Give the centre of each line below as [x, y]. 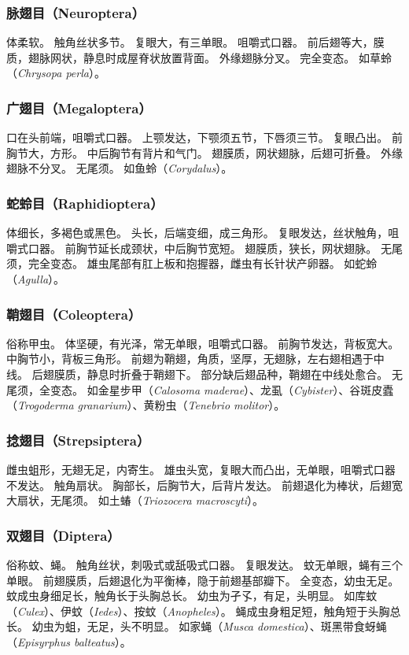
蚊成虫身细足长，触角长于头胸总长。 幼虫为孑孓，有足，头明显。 [173, 596]
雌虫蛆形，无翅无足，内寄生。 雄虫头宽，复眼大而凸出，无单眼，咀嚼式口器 [201, 469]
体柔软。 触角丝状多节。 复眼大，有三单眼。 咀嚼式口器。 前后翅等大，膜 [195, 42]
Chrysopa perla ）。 [61, 73]
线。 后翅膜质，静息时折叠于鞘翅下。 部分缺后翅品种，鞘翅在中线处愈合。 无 [204, 374]
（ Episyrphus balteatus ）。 [69, 641]
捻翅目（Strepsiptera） [78, 440]
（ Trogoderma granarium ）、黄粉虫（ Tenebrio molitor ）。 [146, 405]
